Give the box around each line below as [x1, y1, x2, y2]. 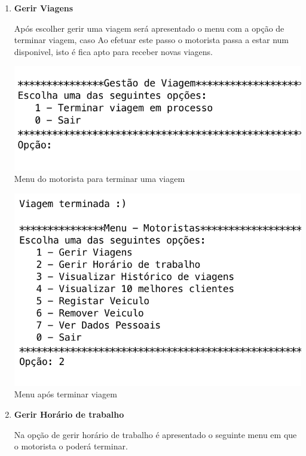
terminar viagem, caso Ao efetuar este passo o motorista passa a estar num [14, 34, 289, 46]
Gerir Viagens [14, 2, 74, 14]
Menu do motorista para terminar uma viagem [14, 172, 185, 185]
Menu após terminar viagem [14, 388, 117, 400]
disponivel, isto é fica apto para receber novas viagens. [14, 45, 213, 57]
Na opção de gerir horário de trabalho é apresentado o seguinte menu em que [14, 428, 297, 440]
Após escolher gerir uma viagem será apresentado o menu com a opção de [14, 22, 284, 34]
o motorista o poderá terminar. [14, 440, 128, 452]
